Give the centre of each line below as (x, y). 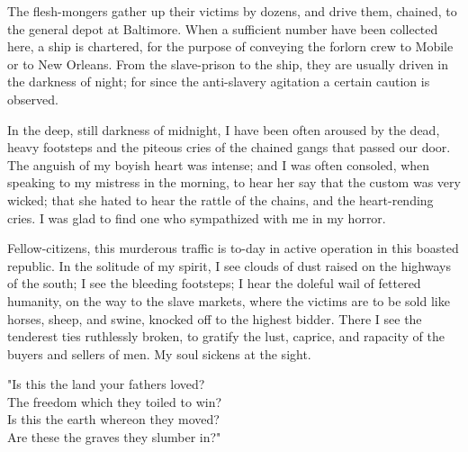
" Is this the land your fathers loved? (106, 384)
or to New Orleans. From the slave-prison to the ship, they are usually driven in (228, 63)
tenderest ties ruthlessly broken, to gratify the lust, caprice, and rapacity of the (226, 336)
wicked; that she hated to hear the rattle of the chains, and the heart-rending (220, 199)
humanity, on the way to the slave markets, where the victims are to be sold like (229, 300)
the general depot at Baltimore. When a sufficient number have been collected (223, 28)
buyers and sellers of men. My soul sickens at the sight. (159, 353)
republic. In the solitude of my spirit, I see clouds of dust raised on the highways (229, 265)
